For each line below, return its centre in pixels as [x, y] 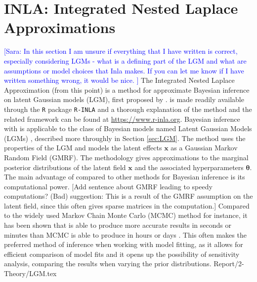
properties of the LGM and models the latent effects [83, 148]
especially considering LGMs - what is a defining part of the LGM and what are [125, 60]
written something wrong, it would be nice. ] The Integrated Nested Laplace [119, 80]
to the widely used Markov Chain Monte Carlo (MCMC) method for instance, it [126, 215]
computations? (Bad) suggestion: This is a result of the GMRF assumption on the [128, 196]
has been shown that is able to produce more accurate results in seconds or [118, 225]
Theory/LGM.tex [30, 273]
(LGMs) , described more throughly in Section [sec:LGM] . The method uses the [125, 138]
